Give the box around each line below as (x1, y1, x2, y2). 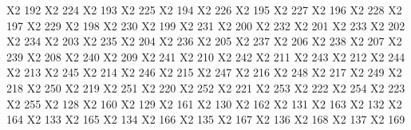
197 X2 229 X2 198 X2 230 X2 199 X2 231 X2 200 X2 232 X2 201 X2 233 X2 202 (6, 17, 405, 33)
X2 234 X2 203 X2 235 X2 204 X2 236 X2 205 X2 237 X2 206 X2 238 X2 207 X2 (6, 33, 402, 49)
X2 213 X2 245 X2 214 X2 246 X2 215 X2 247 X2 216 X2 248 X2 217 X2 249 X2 (6, 64, 402, 81)
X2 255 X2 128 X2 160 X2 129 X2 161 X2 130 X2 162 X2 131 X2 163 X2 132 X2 (6, 95, 402, 112)
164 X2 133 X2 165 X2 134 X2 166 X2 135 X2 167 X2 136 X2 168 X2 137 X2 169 (6, 111, 405, 128)
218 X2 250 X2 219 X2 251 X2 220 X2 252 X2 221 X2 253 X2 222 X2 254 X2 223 (6, 79, 405, 96)
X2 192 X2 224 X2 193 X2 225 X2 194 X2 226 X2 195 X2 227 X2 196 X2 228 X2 (6, 2, 402, 18)
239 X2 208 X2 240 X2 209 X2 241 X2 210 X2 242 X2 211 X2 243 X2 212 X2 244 (6, 48, 405, 65)
